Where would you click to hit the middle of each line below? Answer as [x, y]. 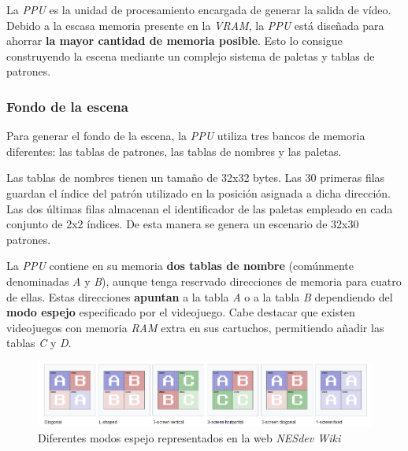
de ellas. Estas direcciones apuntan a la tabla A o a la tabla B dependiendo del [200, 296]
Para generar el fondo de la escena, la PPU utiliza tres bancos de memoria [186, 136]
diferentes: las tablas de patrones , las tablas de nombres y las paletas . [174, 151]
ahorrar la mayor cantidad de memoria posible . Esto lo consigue [174, 41]
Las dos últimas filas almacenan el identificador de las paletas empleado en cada [200, 208]
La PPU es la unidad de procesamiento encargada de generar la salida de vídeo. [199, 9]
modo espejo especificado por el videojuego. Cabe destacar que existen [181, 312]
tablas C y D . [39, 343]
